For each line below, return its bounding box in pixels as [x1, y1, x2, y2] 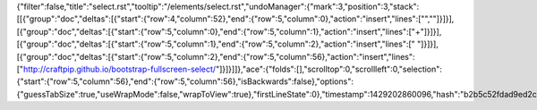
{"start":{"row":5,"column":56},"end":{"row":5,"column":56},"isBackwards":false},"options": [16, 76, 354, 87]
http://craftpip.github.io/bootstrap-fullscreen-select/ [22, 63, 217, 74]
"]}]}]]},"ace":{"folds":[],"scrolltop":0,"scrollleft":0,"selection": [215, 63, 443, 74]
